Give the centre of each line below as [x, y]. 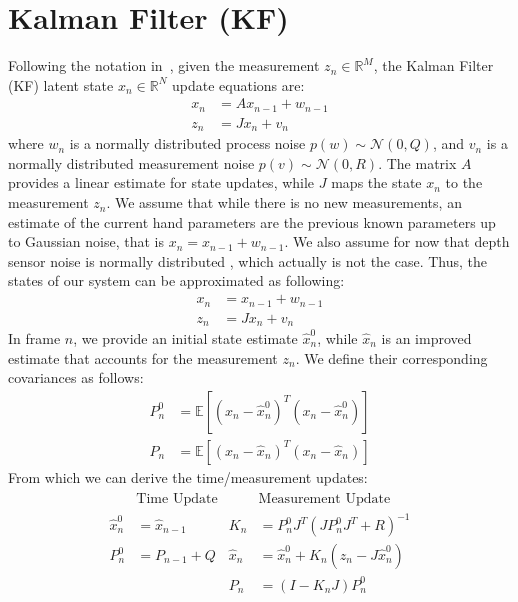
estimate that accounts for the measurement [143, 357]
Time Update [177, 499]
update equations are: [238, 84]
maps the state [376, 182]
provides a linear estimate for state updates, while [161, 182]
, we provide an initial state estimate [185, 338]
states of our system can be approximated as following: [176, 280]
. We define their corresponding [391, 357]
